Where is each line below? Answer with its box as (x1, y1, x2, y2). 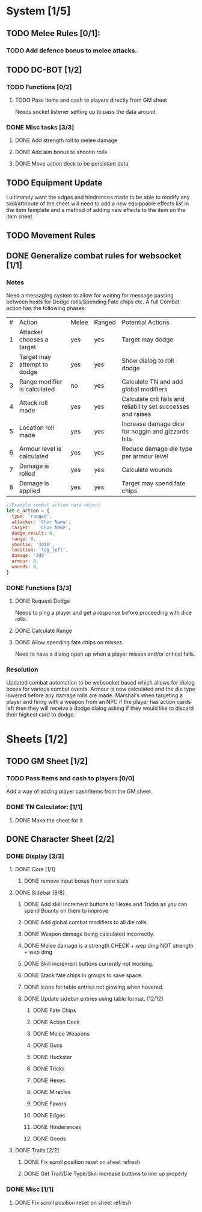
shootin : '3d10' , (11, 541, 55, 547)
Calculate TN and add (121, 378, 183, 386)
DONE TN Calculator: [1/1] (6, 803, 83, 811)
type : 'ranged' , (11, 514, 52, 520)
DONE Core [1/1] (14, 866, 55, 873)
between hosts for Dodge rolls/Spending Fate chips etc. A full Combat (6, 298, 180, 305)
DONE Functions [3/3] (6, 583, 72, 592)
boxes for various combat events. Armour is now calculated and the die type (6, 685, 195, 693)
